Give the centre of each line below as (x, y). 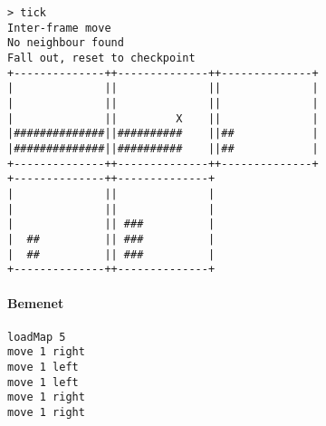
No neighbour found (66, 43)
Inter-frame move (59, 28)
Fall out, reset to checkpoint (101, 58)
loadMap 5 (37, 337)
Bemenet (36, 303)
